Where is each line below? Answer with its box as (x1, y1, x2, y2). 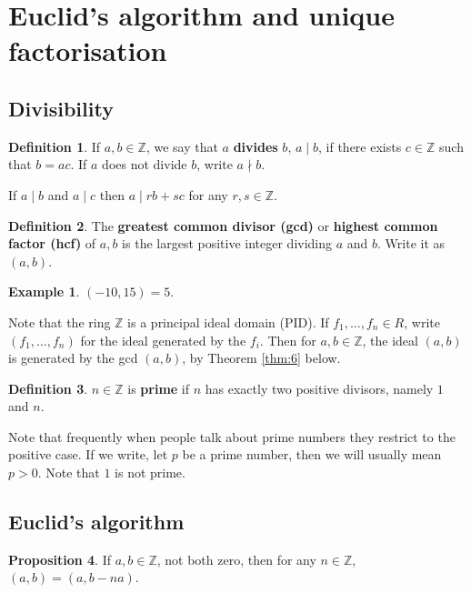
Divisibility (8, 94, 114, 122)
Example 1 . (8, 282, 80, 301)
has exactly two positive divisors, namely (205, 378, 434, 397)
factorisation (8, 32, 167, 69)
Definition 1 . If (8, 136, 101, 156)
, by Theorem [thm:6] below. (182, 348, 341, 367)
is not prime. (115, 463, 185, 482)
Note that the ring (8, 312, 111, 331)
